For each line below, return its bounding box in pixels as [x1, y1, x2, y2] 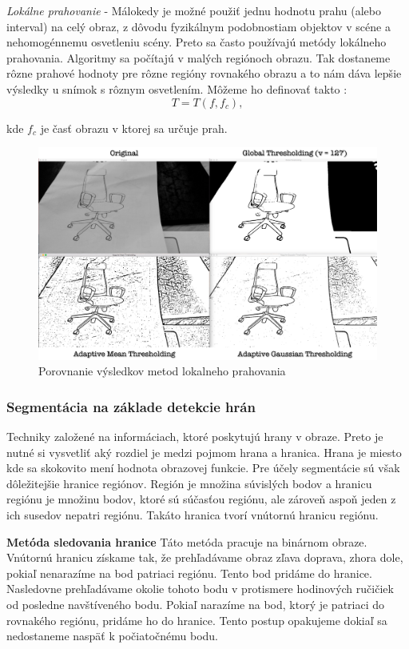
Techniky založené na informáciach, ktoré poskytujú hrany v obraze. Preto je [6, 427, 383, 444]
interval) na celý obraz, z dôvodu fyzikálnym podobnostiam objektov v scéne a [6, 18, 391, 34]
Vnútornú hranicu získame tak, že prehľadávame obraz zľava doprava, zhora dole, [6, 549, 403, 566]
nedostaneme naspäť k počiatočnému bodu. [6, 627, 219, 644]
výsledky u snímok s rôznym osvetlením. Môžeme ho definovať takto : [6, 80, 347, 97]
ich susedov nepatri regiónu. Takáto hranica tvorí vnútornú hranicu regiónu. [6, 506, 379, 523]
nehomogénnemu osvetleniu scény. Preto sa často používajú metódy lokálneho [6, 34, 387, 50]
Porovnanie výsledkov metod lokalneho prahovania [38, 363, 286, 379]
